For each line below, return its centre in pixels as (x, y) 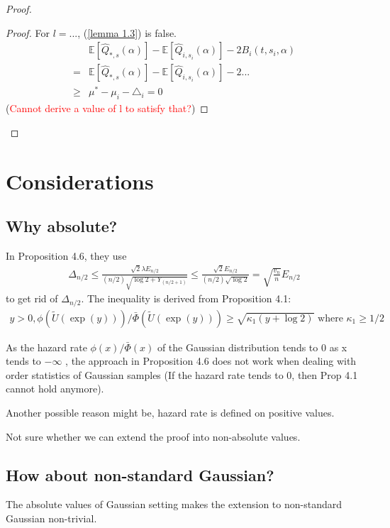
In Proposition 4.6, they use (66, 255)
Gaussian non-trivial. (51, 518)
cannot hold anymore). (55, 389)
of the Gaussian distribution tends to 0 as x (252, 347)
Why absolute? (62, 226)
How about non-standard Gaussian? (140, 474)
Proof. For (28, 32)
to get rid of (32, 298)
